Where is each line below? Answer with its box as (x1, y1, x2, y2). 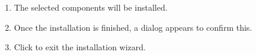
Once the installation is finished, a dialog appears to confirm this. (14, 21, 252, 33)
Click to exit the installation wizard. (14, 41, 146, 53)
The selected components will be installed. (14, 1, 168, 13)
